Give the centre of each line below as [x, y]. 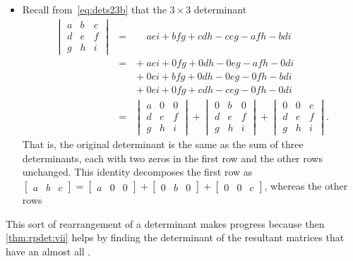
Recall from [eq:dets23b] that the [94, 9]
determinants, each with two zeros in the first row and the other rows [172, 158]
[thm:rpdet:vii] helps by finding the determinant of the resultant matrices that [175, 237]
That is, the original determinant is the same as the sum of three [163, 144]
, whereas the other [306, 186]
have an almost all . [48, 251]
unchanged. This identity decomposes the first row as [137, 172]
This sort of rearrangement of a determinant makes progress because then [165, 223]
